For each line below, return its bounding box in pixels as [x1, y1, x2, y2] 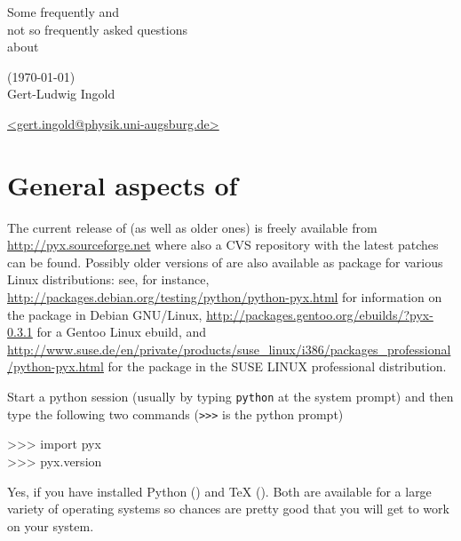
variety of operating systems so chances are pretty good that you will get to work [7, 499, 449, 518]
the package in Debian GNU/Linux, [7, 305, 203, 323]
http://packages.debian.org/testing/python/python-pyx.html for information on [7, 288, 442, 306]
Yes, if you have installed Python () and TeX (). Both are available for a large [7, 481, 432, 500]
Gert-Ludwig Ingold [7, 84, 115, 103]
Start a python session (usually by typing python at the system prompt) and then [7, 387, 454, 406]
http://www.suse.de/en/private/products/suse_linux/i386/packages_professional [7, 339, 451, 358]
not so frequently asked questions [7, 20, 187, 38]
